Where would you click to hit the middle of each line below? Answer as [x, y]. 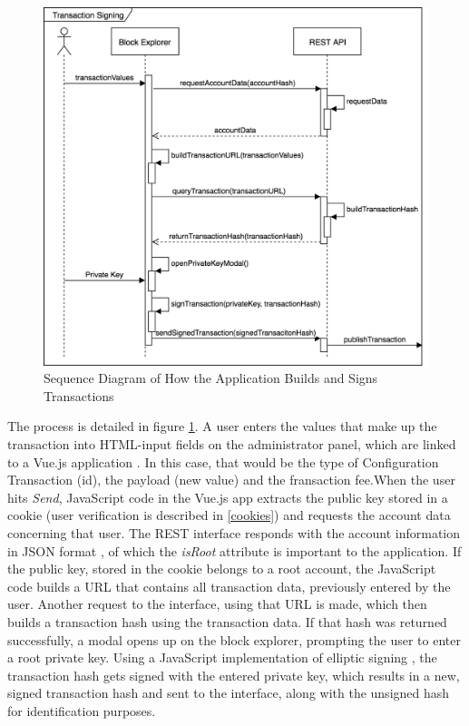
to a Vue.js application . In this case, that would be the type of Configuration [223, 461]
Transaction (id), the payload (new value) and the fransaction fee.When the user [231, 480]
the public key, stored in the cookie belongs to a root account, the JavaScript [222, 569]
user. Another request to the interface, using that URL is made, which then [217, 604]
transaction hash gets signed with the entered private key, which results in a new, [234, 675]
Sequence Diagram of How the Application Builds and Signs [211, 378]
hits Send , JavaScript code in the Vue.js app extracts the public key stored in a [228, 497]
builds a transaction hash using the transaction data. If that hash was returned [227, 621]
